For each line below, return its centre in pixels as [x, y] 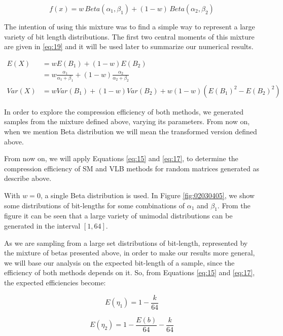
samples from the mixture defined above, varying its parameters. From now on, [127, 121]
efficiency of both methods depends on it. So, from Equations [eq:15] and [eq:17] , [130, 272]
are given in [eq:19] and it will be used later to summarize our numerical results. [129, 46]
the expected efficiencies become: [55, 282]
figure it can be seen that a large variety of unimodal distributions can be [118, 216]
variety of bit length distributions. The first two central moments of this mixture [129, 36]
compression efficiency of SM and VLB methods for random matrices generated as [132, 168]
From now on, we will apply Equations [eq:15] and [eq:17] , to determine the [121, 158]
